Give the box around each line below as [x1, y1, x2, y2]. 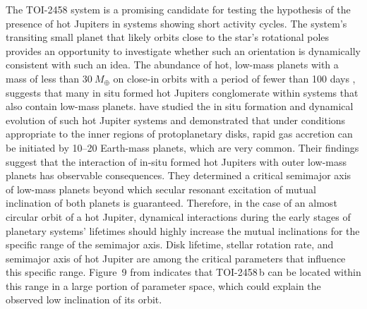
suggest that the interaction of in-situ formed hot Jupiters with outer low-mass [6, 154, 347, 169]
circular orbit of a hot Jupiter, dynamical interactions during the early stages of [6, 209, 351, 224]
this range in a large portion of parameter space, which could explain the [6, 278, 321, 293]
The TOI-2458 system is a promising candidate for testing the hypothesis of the [6, 2, 351, 16]
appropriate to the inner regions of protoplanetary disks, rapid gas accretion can [6, 126, 353, 141]
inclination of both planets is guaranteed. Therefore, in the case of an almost [6, 195, 337, 210]
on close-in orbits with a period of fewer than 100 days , [113, 71, 356, 85]
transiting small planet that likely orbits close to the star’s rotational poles [6, 30, 330, 44]
